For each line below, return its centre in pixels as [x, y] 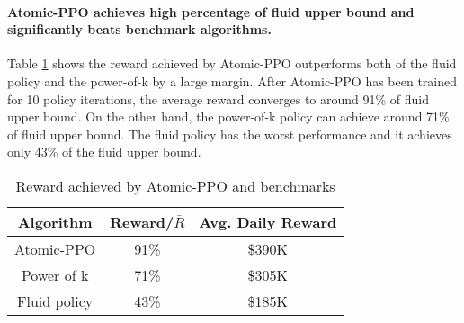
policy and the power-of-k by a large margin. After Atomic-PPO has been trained [232, 81]
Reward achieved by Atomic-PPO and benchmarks [175, 185]
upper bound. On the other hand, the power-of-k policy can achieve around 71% [228, 117]
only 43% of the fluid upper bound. [104, 152]
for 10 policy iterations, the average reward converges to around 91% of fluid [219, 99]
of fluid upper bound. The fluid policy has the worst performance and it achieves [230, 134]
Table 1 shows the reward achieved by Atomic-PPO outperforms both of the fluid [232, 63]
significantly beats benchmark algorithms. [139, 29]
